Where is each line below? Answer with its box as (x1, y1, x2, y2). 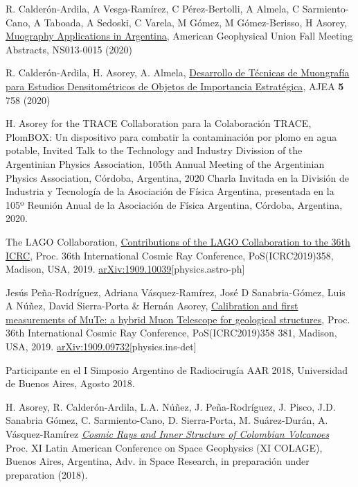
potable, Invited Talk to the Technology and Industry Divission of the (6, 143, 303, 157)
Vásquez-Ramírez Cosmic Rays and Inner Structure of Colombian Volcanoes (6, 427, 330, 441)
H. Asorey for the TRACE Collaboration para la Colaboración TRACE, (6, 116, 312, 130)
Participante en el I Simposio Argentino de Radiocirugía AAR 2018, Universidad (6, 362, 348, 377)
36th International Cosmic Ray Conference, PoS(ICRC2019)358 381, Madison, (6, 325, 337, 340)
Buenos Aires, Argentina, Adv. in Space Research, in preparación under (6, 454, 310, 468)
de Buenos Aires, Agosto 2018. (6, 376, 135, 391)
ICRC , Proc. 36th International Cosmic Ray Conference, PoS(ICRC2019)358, (6, 248, 334, 262)
